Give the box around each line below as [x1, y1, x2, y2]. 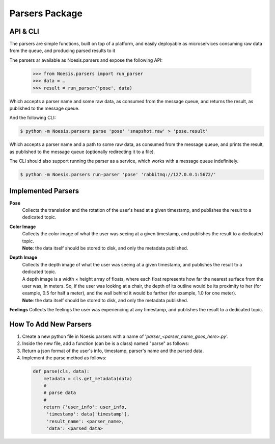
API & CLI [9, 27, 39, 36]
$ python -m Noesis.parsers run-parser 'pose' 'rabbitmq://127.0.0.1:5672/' [20, 171, 216, 178]
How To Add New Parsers [9, 319, 92, 329]
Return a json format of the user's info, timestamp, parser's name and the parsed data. [22, 348, 204, 354]
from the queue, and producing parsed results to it [9, 47, 116, 54]
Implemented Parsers [9, 186, 79, 195]
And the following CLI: [9, 115, 56, 121]
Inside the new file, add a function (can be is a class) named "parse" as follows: [22, 340, 189, 347]
